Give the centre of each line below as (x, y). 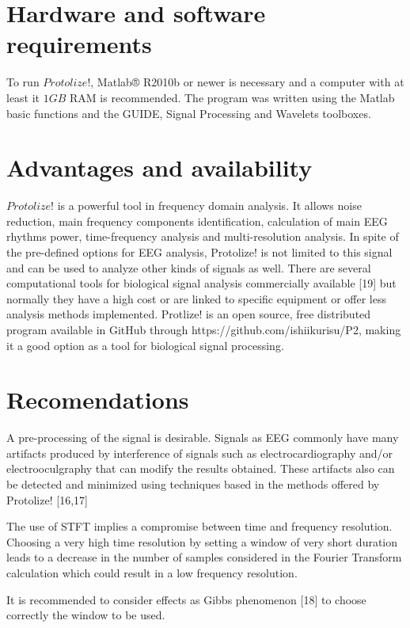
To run (23, 82)
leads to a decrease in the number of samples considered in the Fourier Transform (204, 557)
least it (23, 97)
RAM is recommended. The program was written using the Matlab (232, 97)
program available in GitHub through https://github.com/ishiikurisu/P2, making (204, 329)
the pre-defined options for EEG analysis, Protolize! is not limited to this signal (199, 252)
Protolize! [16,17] (47, 499)
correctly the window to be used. (86, 615)
